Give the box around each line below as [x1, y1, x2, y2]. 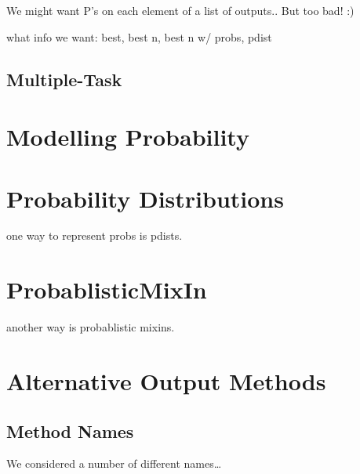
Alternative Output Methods [6, 364, 326, 396]
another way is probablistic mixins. [6, 319, 175, 335]
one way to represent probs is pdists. [6, 227, 183, 244]
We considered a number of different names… [6, 455, 222, 472]
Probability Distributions [6, 182, 284, 214]
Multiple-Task [6, 67, 122, 91]
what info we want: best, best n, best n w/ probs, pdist [6, 28, 272, 45]
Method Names [6, 418, 134, 443]
